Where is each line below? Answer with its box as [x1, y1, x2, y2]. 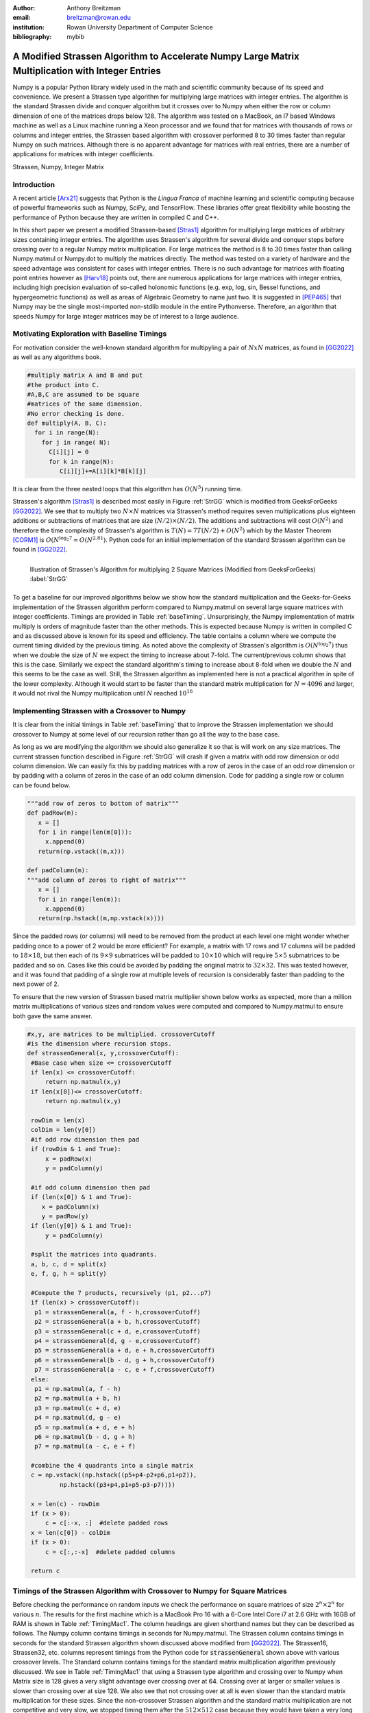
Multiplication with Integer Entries [12, 65, 161, 77]
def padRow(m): [27, 809, 78, 817]
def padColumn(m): [27, 867, 89, 874]
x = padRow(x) [45, 1155, 92, 1163]
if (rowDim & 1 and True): [31, 1145, 121, 1153]
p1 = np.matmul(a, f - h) [34, 1385, 121, 1392]
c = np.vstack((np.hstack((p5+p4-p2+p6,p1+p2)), [31, 1471, 197, 1479]
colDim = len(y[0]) [31, 1126, 96, 1134]
